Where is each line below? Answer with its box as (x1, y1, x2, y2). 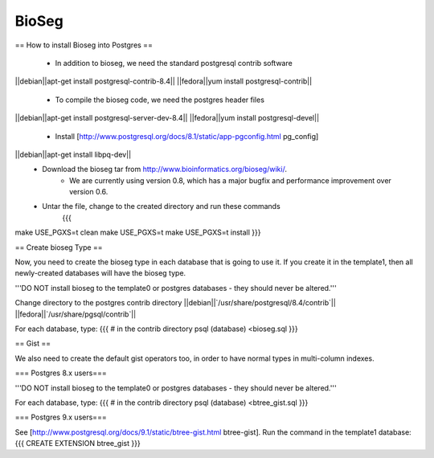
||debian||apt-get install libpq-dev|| (14, 149, 132, 159)
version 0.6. (69, 187, 108, 197)
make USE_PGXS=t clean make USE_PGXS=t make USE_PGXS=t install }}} (14, 227, 261, 237)
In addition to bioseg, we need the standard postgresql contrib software (55, 58, 293, 67)
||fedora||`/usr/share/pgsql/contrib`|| (14, 309, 137, 319)
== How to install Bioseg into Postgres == (14, 40, 153, 50)
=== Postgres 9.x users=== (14, 412, 108, 422)
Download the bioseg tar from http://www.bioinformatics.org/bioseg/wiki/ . (42, 165, 287, 174)
